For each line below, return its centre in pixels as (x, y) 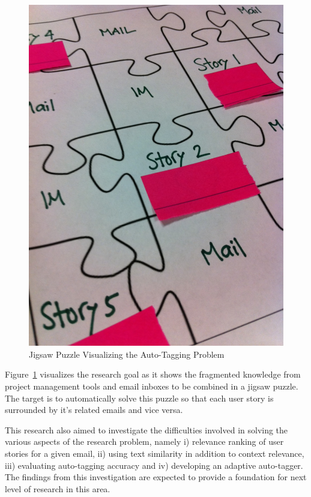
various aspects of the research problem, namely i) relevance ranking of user (144, 441)
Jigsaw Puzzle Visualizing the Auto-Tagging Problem (127, 354)
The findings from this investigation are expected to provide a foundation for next (156, 477)
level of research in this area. (58, 488)
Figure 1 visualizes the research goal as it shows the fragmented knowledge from (153, 374)
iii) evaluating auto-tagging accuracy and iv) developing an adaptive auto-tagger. (154, 465)
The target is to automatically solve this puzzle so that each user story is (139, 398)
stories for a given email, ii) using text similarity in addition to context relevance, (155, 453)
